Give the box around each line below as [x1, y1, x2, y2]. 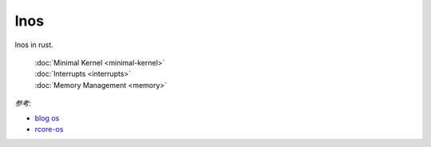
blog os [34, 113, 60, 123]
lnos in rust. [14, 40, 53, 50]
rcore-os [34, 124, 64, 133]
